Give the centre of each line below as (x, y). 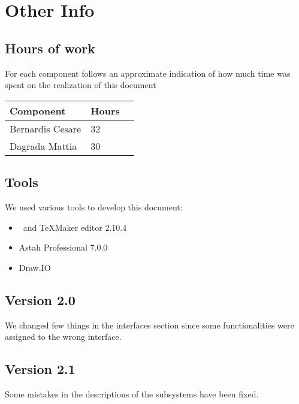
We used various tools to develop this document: (94, 206)
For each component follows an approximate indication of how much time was (148, 73)
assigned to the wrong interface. (63, 337)
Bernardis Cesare (46, 128)
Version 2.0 (40, 299)
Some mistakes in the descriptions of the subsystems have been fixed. (132, 394)
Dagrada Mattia (43, 146)
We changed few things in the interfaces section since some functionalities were (149, 325)
